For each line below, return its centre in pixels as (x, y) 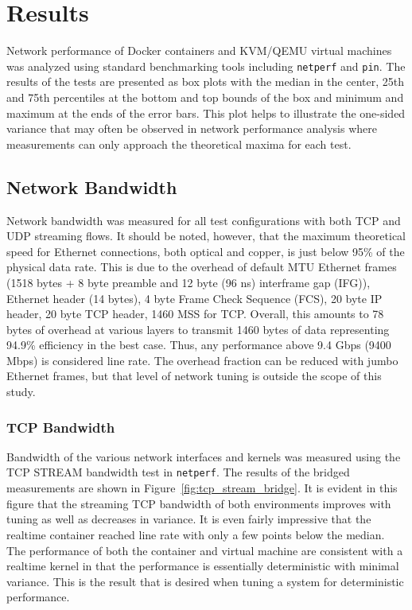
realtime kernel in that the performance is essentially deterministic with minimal (203, 566)
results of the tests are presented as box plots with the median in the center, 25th (205, 82)
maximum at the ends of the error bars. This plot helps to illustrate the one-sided (206, 113)
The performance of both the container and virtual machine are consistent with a (205, 550)
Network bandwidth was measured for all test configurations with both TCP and (204, 220)
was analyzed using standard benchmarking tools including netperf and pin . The (206, 66)
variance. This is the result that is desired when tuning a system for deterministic (205, 581)
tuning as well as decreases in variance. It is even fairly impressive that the (189, 519)
